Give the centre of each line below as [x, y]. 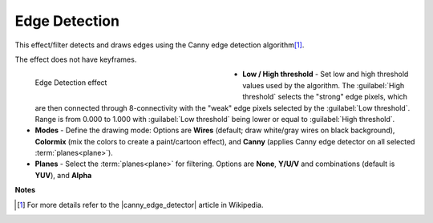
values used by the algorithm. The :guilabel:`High [324, 85]
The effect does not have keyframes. [76, 59]
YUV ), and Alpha [63, 175]
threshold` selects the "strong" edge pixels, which [325, 97]
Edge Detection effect [71, 83]
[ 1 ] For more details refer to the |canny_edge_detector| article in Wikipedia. [140, 205]
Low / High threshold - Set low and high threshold [326, 74]
